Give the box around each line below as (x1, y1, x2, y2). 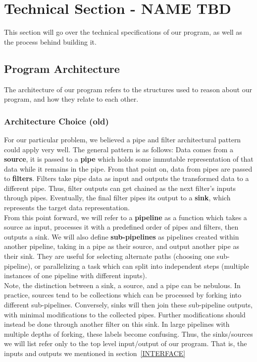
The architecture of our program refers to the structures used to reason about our (4, 84, 252, 94)
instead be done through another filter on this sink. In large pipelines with (4, 319, 230, 329)
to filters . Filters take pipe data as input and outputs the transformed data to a (4, 173, 249, 183)
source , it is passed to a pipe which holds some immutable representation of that (4, 154, 254, 164)
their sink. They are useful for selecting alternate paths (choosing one (4, 251, 215, 261)
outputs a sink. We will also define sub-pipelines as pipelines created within (4, 231, 239, 241)
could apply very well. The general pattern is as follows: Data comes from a (4, 144, 234, 154)
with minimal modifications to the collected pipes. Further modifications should (4, 309, 246, 319)
